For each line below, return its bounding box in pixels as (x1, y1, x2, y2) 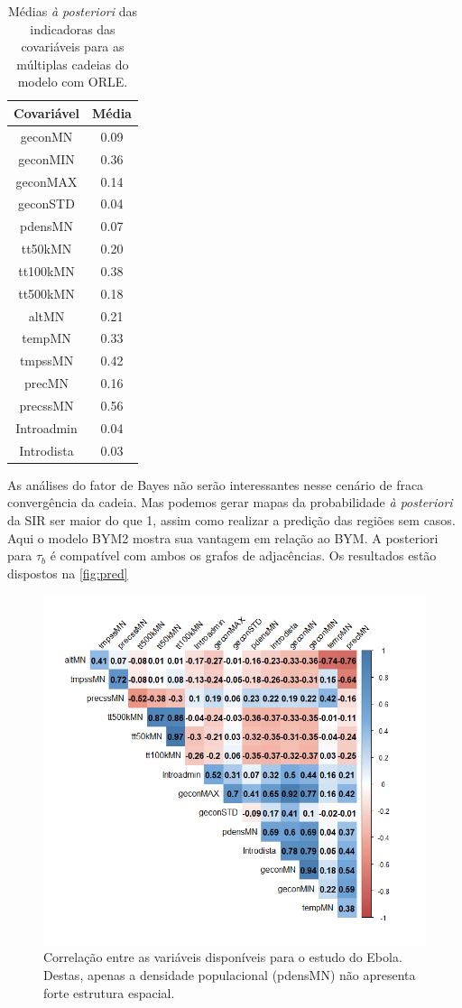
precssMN (19, 395, 74, 414)
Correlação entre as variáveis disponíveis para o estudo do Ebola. (43, 948, 402, 966)
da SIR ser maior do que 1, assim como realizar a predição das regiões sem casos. (7, 510, 456, 529)
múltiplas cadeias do (16, 54, 129, 73)
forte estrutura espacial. (43, 983, 175, 1002)
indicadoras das (30, 19, 115, 38)
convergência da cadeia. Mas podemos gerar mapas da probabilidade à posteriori (7, 493, 453, 512)
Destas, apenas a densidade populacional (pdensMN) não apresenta (43, 965, 416, 984)
